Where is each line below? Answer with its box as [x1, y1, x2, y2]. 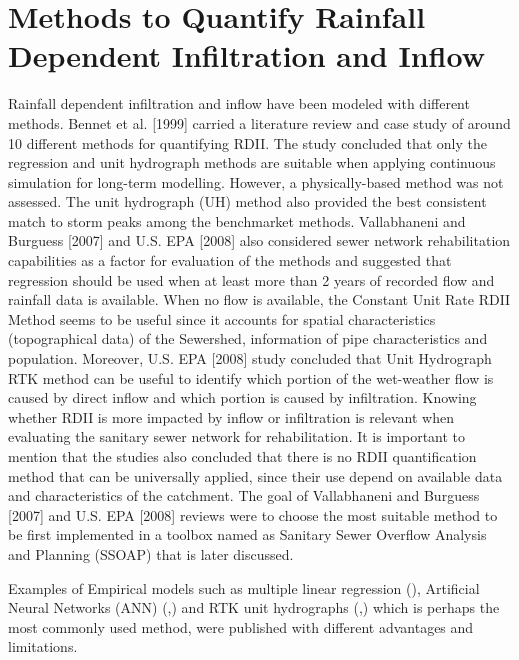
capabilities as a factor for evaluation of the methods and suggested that [8, 250, 452, 271]
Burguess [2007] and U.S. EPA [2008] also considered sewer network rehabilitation [8, 230, 511, 251]
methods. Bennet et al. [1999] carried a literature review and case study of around [8, 112, 511, 133]
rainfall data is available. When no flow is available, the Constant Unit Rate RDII [8, 289, 511, 310]
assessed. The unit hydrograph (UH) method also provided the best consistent [8, 191, 487, 212]
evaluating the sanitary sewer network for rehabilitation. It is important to [8, 426, 466, 447]
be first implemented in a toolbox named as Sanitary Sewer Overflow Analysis [8, 524, 487, 545]
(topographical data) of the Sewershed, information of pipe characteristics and [8, 328, 488, 349]
